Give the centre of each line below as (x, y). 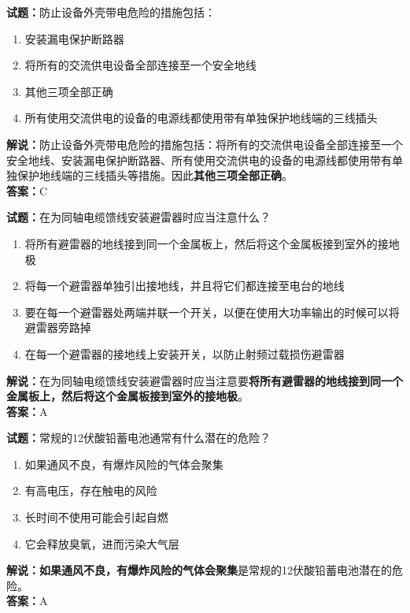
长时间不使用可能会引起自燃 (96, 517)
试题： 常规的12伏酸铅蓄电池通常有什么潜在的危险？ (139, 438)
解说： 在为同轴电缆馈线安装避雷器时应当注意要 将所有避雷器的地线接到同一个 (205, 380)
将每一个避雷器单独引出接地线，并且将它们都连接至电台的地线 (185, 286)
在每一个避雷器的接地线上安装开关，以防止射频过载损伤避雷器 (185, 353)
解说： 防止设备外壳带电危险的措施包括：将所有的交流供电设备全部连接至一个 (205, 144)
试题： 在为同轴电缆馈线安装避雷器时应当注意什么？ (139, 217)
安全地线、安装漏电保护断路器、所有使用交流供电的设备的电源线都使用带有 (199, 160)
